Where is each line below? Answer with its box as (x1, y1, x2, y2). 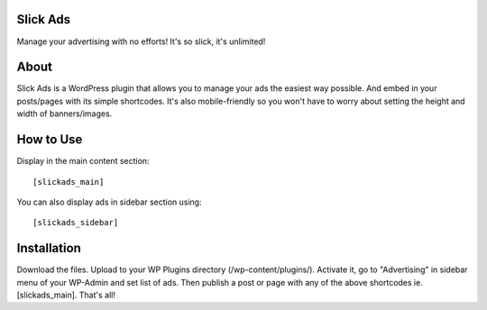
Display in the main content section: (16, 156, 150, 167)
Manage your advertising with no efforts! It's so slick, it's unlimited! (16, 36, 266, 47)
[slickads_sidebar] (32, 217, 119, 228)
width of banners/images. (16, 108, 113, 119)
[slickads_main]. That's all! (16, 289, 116, 300)
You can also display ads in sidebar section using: (16, 196, 202, 207)
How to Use (16, 132, 83, 148)
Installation (16, 241, 81, 256)
